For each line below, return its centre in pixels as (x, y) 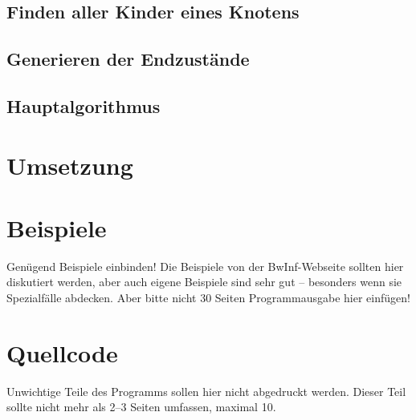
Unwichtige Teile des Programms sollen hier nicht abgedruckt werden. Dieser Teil (206, 391)
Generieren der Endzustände (128, 59)
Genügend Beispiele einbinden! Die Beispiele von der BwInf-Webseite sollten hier (205, 266)
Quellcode (62, 352)
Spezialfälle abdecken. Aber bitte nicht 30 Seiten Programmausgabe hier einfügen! (208, 298)
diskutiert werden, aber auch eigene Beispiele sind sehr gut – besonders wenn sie (204, 282)
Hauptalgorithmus (84, 105)
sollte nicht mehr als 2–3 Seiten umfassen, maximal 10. (141, 407)
